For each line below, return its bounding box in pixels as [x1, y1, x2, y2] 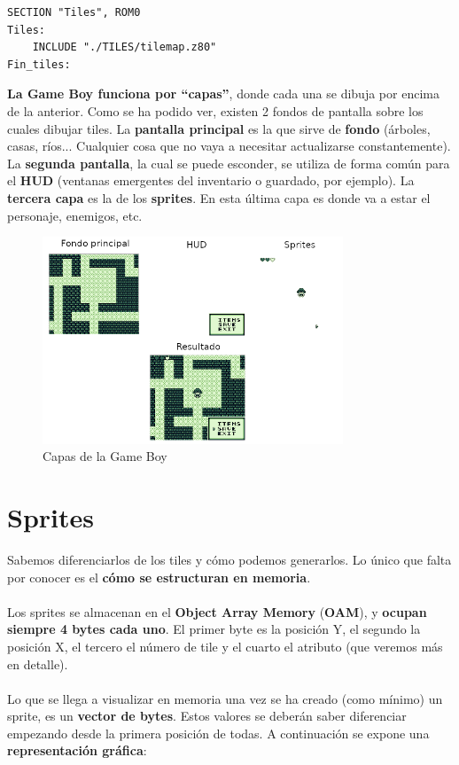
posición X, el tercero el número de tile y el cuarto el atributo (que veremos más [7, 636, 443, 655]
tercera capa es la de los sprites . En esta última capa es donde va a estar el [7, 188, 431, 207]
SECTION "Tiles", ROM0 [7, 6, 141, 19]
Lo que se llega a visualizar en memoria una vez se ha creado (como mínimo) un [7, 689, 443, 707]
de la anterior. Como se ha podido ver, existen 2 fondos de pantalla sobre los [7, 101, 424, 120]
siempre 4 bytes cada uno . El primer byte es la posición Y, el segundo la [7, 620, 421, 638]
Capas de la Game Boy [43, 447, 167, 465]
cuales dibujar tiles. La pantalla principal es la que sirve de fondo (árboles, [7, 119, 431, 137]
